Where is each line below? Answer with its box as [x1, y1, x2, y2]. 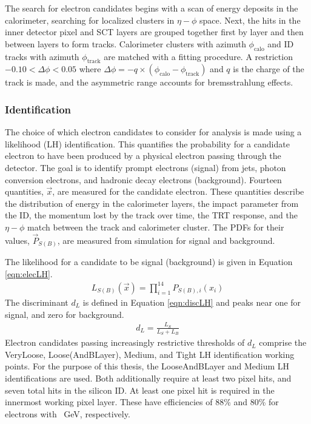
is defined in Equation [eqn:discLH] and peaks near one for [82, 295, 301, 308]
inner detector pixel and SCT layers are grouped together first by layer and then [5, 25, 304, 38]
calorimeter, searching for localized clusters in [5, 13, 175, 26]
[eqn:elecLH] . [5, 267, 53, 280]
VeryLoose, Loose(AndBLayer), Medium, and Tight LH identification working [5, 348, 295, 360]
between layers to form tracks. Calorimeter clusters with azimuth [5, 37, 246, 50]
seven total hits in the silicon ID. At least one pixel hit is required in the [5, 383, 275, 396]
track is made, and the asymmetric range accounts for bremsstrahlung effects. [5, 76, 293, 89]
